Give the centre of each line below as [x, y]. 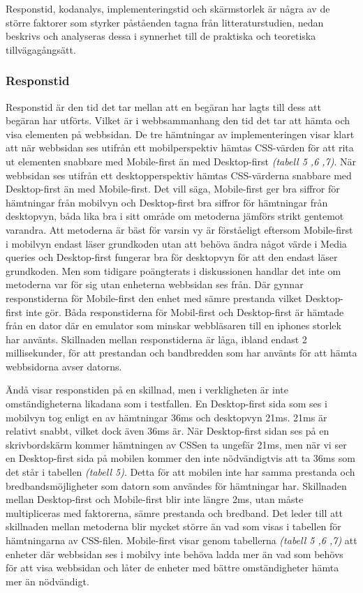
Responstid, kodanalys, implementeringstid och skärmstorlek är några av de [168, 8]
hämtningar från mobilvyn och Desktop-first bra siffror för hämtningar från [167, 202]
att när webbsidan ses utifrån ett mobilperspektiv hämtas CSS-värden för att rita [180, 148]
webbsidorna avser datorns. [64, 366]
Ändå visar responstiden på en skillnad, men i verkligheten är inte [147, 390]
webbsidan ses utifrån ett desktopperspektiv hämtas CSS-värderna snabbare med [179, 175]
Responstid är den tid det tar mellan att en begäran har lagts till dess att [163, 106]
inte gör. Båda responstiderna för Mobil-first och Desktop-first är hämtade [185, 311]
